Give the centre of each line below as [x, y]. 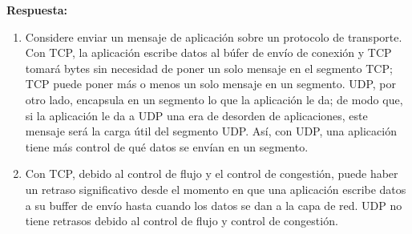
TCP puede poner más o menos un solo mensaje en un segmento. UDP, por [211, 84]
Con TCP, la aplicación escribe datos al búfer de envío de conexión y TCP [208, 52]
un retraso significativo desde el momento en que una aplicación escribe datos [216, 189]
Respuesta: [37, 10]
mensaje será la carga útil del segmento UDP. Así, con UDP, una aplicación [211, 131]
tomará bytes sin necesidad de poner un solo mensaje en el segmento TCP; [209, 68]
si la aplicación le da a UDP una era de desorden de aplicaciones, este [196, 115]
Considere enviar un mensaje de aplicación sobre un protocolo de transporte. [214, 36]
